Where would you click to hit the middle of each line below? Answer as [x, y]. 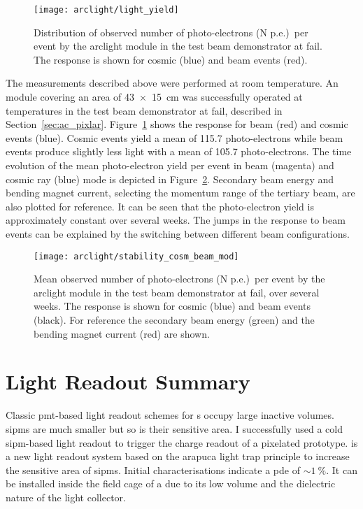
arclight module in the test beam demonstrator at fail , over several [177, 292]
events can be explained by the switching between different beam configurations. [178, 233]
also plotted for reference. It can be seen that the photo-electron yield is [160, 206]
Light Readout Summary [128, 381]
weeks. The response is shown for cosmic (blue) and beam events [172, 306]
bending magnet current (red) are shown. [122, 333]
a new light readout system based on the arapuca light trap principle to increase [178, 456]
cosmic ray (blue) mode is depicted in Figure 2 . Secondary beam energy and [170, 179]
